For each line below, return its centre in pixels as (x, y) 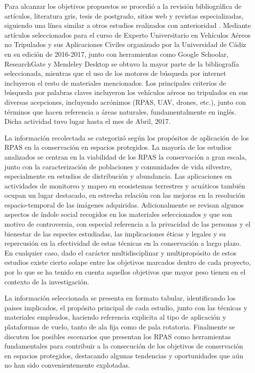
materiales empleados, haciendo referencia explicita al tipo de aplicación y (115, 317)
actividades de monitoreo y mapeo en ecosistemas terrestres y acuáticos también (125, 185)
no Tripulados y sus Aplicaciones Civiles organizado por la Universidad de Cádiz (125, 44)
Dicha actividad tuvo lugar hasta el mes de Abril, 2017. (88, 121)
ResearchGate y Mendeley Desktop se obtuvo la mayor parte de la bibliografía (122, 63)
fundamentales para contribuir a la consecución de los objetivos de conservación (124, 346)
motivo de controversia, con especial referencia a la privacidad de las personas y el (127, 224)
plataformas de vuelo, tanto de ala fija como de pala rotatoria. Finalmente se (120, 326)
